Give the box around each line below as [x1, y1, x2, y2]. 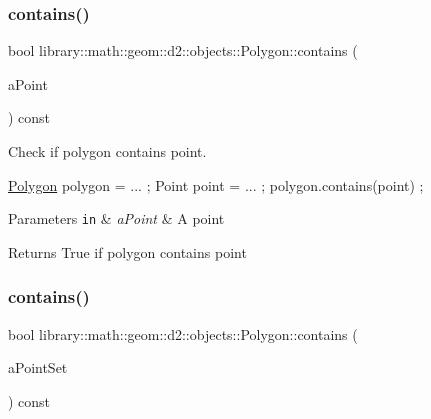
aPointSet [8, 357, 68, 378]
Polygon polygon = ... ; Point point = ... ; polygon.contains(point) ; [8, 174, 424, 195]
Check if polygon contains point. [8, 141, 207, 161]
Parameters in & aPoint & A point [8, 208, 225, 229]
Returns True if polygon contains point [8, 241, 247, 262]
